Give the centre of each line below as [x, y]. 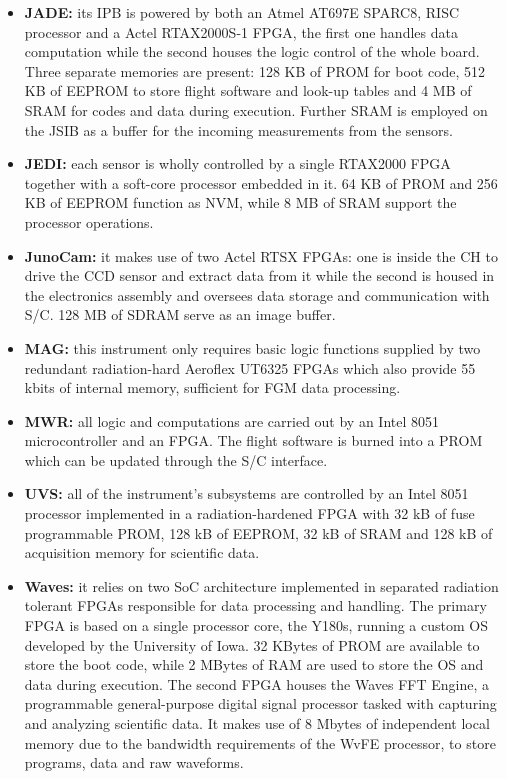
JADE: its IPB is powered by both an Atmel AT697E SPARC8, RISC [242, 12]
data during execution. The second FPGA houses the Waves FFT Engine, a [256, 683]
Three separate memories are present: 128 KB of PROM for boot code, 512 [255, 70]
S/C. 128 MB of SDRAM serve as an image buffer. [180, 314]
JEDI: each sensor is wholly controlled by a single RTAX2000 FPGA [237, 163]
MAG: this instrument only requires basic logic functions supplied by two [252, 347]
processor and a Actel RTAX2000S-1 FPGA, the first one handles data [241, 31]
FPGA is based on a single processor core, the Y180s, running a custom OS [256, 625]
